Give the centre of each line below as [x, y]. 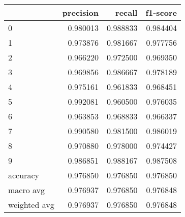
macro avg [27, 190]
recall [127, 12]
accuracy [24, 175]
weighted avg [31, 205]
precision [80, 12]
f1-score [161, 12]
